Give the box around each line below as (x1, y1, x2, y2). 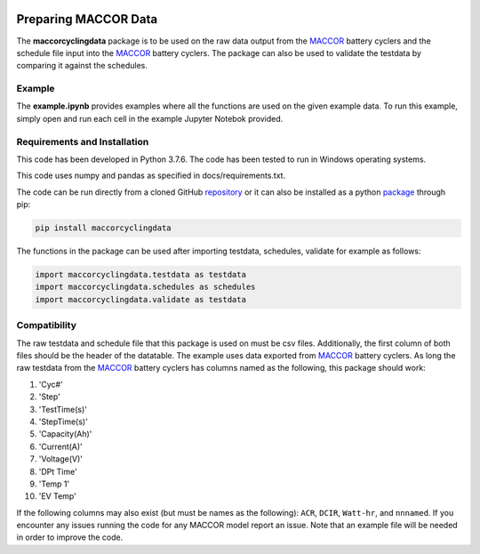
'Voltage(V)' (38, 454, 84, 464)
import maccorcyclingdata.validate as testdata (35, 294, 246, 304)
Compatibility (16, 319, 77, 332)
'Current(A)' (38, 441, 84, 452)
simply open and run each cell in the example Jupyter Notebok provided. (16, 113, 284, 124)
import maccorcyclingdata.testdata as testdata (35, 269, 246, 280)
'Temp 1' (38, 478, 70, 489)
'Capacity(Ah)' (38, 429, 92, 439)
